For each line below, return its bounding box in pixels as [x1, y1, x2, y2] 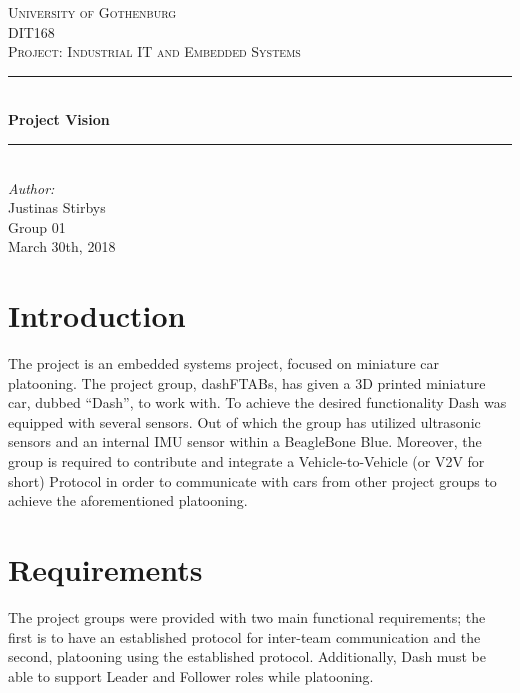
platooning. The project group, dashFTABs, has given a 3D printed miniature [8, 372, 486, 393]
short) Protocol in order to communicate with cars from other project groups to [8, 470, 497, 491]
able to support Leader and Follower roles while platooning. [8, 665, 374, 686]
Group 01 [8, 216, 66, 237]
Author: [8, 177, 55, 198]
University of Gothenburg [8, 2, 177, 22]
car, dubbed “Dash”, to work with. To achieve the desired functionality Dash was [8, 392, 507, 413]
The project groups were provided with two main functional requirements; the [8, 606, 486, 627]
